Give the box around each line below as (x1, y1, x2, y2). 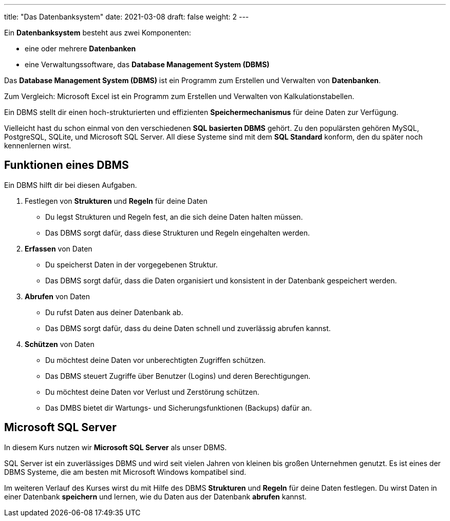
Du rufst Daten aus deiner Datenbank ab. (45, 307, 183, 317)
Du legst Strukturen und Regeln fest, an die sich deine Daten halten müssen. (45, 212, 303, 221)
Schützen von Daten (25, 339, 95, 349)
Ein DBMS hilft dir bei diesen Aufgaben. (4, 180, 137, 189)
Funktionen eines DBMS (4, 159, 129, 172)
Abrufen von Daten (25, 292, 90, 301)
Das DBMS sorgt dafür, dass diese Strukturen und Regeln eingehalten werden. (45, 228, 310, 237)
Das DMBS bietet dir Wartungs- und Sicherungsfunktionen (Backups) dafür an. (45, 403, 312, 412)
